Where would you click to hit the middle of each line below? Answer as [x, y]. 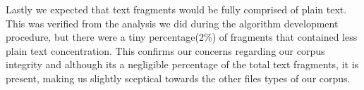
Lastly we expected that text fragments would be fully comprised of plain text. [176, 9]
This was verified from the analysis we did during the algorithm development [172, 23]
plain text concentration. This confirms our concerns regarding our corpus [165, 50]
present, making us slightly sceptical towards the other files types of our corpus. [178, 78]
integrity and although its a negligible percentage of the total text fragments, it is [182, 64]
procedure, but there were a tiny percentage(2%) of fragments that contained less [182, 37]
